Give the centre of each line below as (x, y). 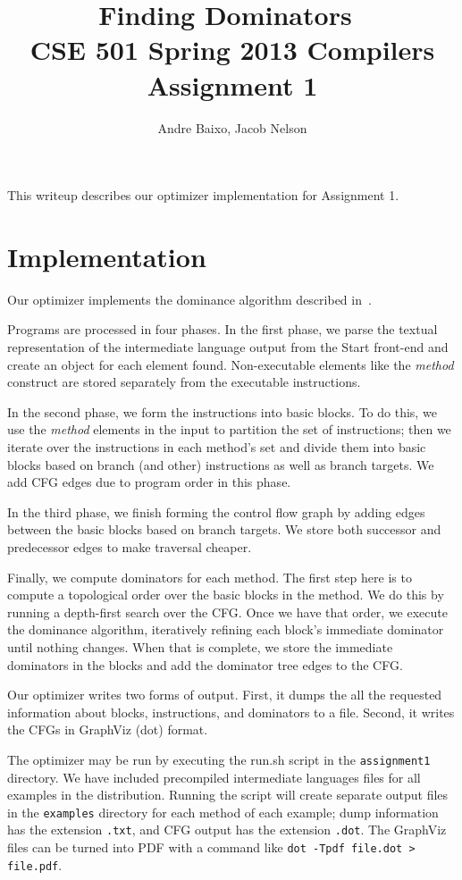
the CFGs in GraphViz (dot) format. (108, 729)
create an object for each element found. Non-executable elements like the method (231, 364)
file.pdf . (35, 864)
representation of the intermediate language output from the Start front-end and (228, 347)
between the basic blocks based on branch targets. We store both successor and (224, 529)
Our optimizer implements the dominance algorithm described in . (189, 299)
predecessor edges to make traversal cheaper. (130, 546)
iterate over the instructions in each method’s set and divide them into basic (217, 446)
